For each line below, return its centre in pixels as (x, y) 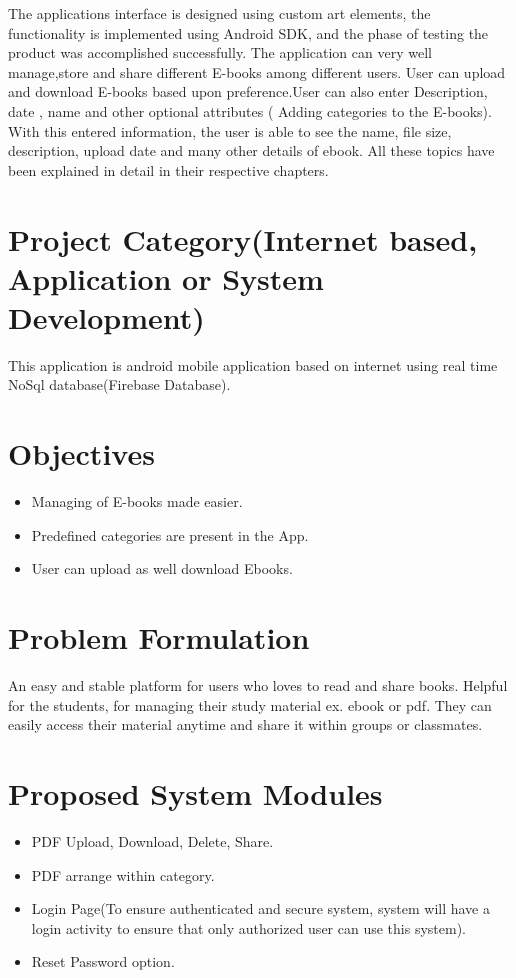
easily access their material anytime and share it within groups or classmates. (245, 724)
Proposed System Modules (195, 793)
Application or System (166, 277)
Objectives (81, 453)
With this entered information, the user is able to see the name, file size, (230, 130)
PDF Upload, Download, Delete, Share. (152, 840)
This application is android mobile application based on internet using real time (253, 364)
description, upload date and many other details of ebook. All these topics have (251, 150)
